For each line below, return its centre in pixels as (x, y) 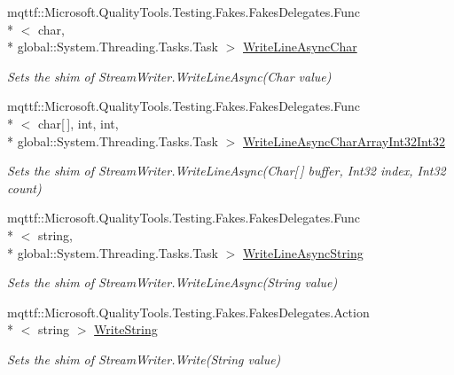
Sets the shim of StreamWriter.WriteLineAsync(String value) (172, 282)
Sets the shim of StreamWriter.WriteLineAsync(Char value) (169, 76)
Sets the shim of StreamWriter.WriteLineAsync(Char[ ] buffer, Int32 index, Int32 (227, 171)
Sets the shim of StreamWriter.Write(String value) (144, 359)
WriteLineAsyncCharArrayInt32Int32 (344, 141)
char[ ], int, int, (78, 123)
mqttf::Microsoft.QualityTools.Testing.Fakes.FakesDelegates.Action (188, 312)
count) (24, 187)
